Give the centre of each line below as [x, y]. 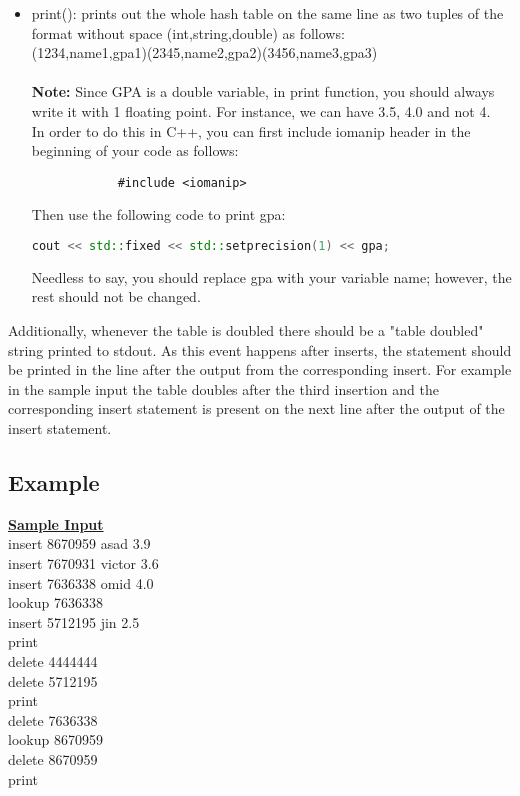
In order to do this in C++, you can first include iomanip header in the [251, 130]
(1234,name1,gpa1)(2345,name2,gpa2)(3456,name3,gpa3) [204, 52]
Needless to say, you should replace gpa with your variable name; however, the [271, 276]
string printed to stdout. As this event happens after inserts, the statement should [260, 349]
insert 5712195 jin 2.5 [74, 621]
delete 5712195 [53, 680]
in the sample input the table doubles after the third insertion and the [223, 388]
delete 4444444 [53, 660]
